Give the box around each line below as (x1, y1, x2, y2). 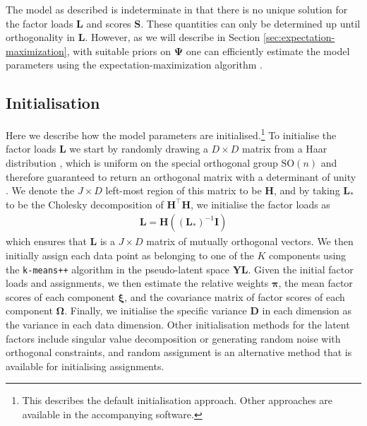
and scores (86, 16, 131, 30)
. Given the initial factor (248, 261, 354, 276)
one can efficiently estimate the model (186, 43, 350, 58)
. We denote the (6, 183, 75, 198)
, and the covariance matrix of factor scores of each (124, 289, 345, 304)
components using (269, 248, 347, 263)
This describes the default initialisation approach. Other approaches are (22, 393, 333, 408)
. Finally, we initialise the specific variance (64, 303, 247, 318)
